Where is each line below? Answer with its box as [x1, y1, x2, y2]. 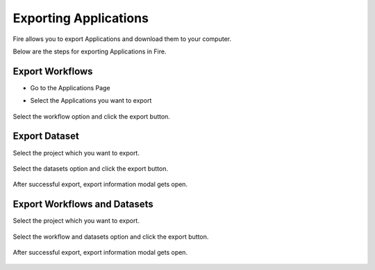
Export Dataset [12, 130, 79, 142]
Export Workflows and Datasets [12, 199, 153, 210]
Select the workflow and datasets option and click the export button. [12, 233, 209, 241]
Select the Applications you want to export [30, 96, 152, 105]
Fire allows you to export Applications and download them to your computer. [12, 35, 232, 43]
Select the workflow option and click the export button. [12, 112, 170, 121]
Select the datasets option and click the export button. [12, 164, 169, 173]
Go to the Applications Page [30, 83, 110, 92]
